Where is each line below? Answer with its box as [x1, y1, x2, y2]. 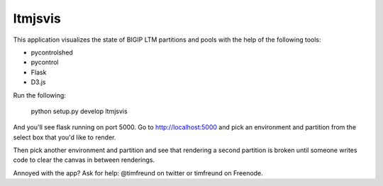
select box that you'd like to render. [13, 133, 116, 141]
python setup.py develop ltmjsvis [30, 107, 128, 115]
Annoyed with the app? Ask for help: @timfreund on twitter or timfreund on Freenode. [13, 168, 264, 177]
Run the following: [13, 91, 67, 99]
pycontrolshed [30, 48, 74, 57]
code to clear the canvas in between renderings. [13, 156, 155, 164]
